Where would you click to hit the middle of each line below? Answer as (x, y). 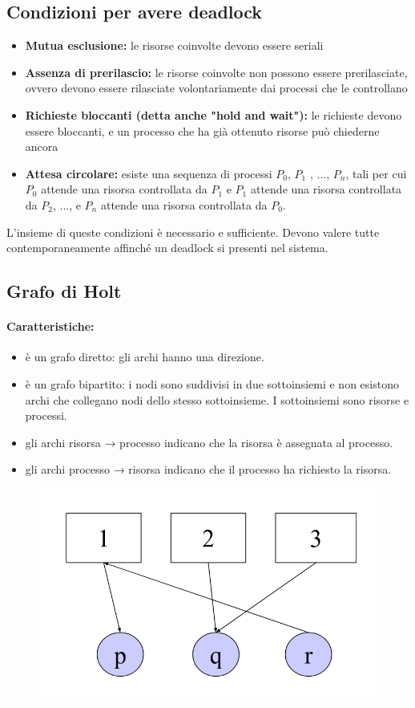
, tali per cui (376, 173)
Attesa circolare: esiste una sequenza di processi (149, 173)
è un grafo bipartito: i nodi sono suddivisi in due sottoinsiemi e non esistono (212, 383)
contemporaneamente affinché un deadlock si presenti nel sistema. (167, 248)
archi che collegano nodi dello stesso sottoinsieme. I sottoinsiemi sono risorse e (217, 399)
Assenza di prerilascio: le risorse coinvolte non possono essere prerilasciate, (216, 72)
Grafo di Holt (64, 291)
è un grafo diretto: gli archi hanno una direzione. (145, 357)
